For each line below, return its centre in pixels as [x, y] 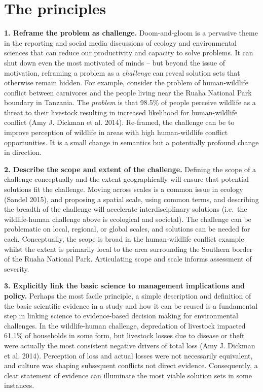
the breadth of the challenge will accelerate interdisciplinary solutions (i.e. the [126, 209]
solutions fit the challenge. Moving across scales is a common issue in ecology [124, 189]
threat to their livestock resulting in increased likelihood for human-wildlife [121, 112]
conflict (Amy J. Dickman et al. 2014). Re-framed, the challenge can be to [119, 122]
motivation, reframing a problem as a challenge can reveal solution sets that [122, 72]
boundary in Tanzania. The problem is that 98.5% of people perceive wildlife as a [130, 102]
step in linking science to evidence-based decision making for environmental [121, 316]
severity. [17, 268]
